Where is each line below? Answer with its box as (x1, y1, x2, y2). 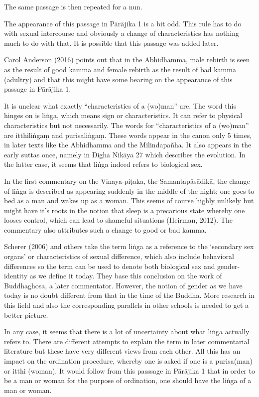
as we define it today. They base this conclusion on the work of (29, 270, 222, 281)
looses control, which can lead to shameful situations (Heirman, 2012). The (4, 215, 233, 225)
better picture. (4, 309, 48, 320)
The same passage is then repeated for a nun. (4, 1, 142, 11)
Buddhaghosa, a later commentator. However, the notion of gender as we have (4, 280, 243, 290)
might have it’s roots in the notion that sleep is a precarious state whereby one (4, 205, 245, 215)
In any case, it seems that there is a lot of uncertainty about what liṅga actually (4, 326, 250, 337)
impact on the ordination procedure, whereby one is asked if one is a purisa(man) (4, 356, 253, 366)
